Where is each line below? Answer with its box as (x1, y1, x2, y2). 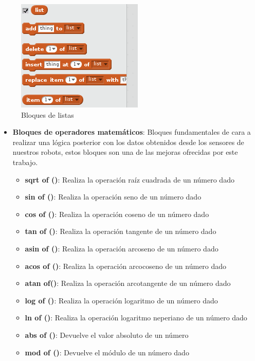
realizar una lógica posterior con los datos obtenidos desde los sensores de (12, 136, 244, 147)
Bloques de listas (21, 109, 74, 120)
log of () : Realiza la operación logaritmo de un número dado (25, 295, 218, 305)
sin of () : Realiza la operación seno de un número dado (25, 191, 202, 202)
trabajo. (12, 156, 38, 167)
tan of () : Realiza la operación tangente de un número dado (25, 226, 216, 237)
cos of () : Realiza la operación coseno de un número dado (25, 208, 209, 219)
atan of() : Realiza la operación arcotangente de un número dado (25, 278, 231, 288)
